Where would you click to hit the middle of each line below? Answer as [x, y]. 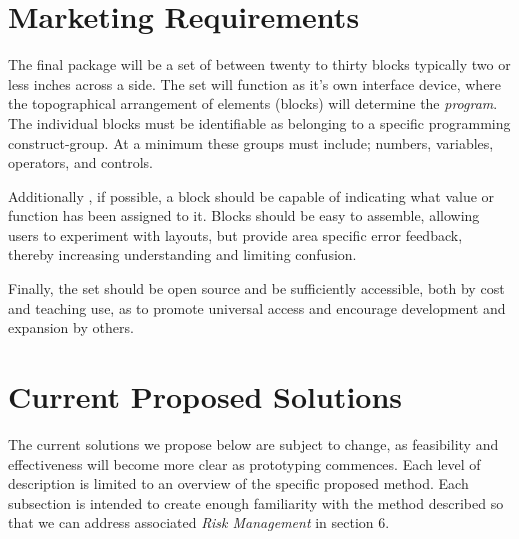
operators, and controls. [80, 162]
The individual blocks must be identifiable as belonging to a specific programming [259, 122]
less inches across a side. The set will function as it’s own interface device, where [255, 83]
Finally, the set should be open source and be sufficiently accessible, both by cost [256, 288]
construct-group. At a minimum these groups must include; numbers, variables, [251, 142]
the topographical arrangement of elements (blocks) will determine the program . [253, 103]
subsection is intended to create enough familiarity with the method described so [256, 502]
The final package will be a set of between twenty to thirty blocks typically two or [259, 64]
